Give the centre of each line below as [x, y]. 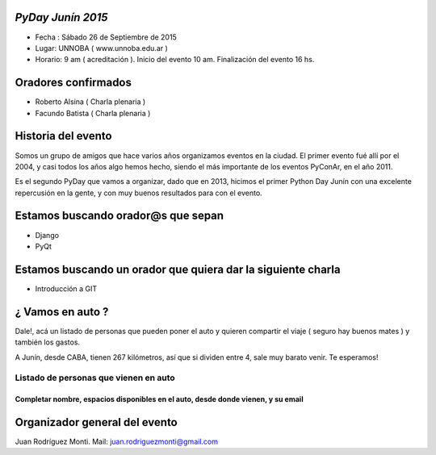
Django [47, 235]
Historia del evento [63, 136]
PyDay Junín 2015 [61, 17]
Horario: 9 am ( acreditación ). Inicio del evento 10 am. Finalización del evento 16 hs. [175, 60]
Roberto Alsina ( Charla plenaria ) [90, 102]
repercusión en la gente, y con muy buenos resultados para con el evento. [138, 193]
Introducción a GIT [66, 288]
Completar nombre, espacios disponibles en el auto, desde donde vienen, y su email [159, 399]
